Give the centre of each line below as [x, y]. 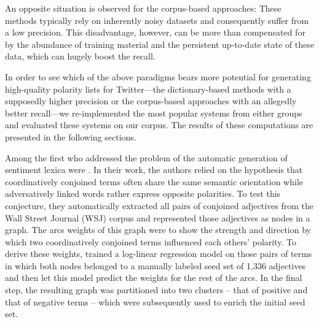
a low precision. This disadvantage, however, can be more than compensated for [155, 32]
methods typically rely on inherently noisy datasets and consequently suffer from [157, 20]
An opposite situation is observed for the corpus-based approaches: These [143, 8]
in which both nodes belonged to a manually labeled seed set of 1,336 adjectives [156, 265]
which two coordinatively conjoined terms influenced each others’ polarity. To [151, 241]
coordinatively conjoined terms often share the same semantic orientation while [154, 181]
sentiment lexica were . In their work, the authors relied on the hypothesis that [154, 170]
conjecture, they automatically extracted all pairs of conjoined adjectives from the [159, 205]
